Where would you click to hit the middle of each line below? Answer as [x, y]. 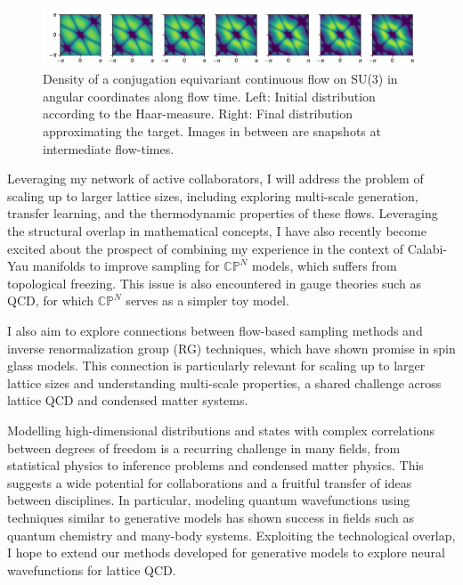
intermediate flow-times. [109, 148]
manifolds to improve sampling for [126, 266]
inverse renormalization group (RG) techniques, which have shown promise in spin [231, 348]
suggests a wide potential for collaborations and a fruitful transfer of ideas [210, 482]
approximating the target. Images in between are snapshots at [212, 131]
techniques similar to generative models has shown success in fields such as [211, 517]
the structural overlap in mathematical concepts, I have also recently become [217, 231]
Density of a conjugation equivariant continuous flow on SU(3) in [220, 79]
